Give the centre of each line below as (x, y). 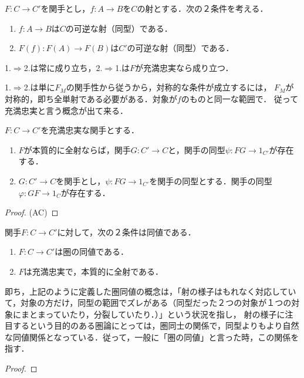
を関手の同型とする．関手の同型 (211, 180)
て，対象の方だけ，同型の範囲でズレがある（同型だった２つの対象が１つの (148, 303)
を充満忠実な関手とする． (90, 130)
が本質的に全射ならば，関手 (77, 149)
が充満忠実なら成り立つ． (184, 67)
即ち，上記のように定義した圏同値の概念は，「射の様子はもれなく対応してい (151, 291)
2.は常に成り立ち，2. (63, 67)
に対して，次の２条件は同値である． (126, 232)
